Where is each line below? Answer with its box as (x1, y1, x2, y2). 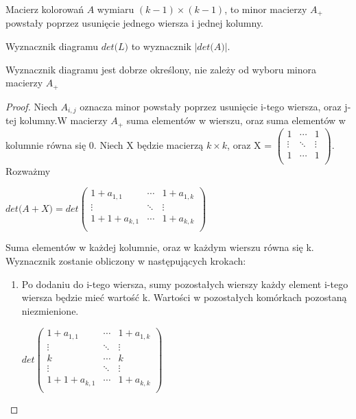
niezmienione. (21, 303, 79, 318)
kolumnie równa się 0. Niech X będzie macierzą (5, 137, 204, 152)
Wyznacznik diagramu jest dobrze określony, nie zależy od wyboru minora (5, 62, 317, 76)
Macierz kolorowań (5, 2, 84, 16)
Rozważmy (5, 163, 51, 178)
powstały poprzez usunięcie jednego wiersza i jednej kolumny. (5, 16, 264, 30)
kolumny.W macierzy (19, 113, 108, 128)
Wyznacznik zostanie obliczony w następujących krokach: (5, 254, 246, 268)
